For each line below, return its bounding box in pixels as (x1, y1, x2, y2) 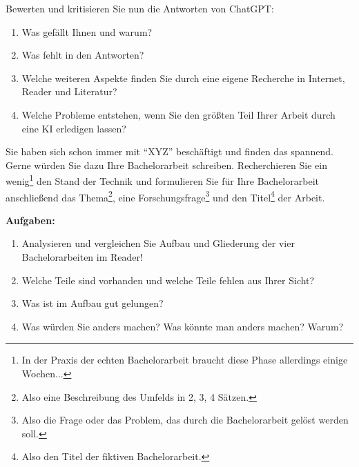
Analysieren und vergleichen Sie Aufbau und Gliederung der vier (21, 236, 295, 250)
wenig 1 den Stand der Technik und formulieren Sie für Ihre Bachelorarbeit (6, 172, 319, 188)
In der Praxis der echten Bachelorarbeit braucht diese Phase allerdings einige (21, 352, 348, 367)
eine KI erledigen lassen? (21, 121, 126, 135)
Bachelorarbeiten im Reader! (21, 250, 143, 264)
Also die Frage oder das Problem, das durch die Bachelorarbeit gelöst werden (21, 413, 349, 427)
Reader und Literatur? (21, 84, 117, 99)
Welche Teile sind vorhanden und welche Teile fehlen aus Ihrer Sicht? (21, 272, 315, 287)
